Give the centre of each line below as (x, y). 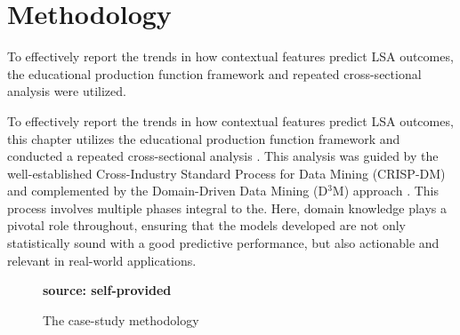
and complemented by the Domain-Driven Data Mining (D (168, 191)
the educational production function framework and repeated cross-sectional (214, 73)
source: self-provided (107, 290)
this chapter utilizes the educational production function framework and (204, 138)
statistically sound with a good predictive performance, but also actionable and (223, 243)
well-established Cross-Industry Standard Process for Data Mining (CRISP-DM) (226, 173)
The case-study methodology (121, 319)
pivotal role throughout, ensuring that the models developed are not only (206, 225)
